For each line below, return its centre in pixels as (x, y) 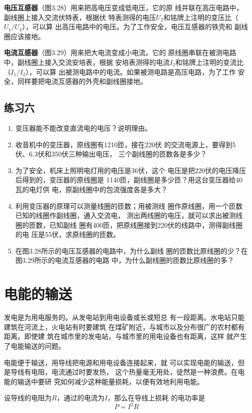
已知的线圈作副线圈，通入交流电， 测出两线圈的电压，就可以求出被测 (126, 215)
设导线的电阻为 (28, 398)
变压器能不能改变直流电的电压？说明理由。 (83, 128)
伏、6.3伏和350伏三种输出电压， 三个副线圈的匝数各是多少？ (111, 154)
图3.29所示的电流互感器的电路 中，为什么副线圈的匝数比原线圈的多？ (125, 260)
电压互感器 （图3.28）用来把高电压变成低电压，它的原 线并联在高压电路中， (124, 7)
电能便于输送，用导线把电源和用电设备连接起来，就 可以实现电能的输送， (121, 362)
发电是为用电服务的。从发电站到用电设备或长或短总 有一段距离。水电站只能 (124, 317)
